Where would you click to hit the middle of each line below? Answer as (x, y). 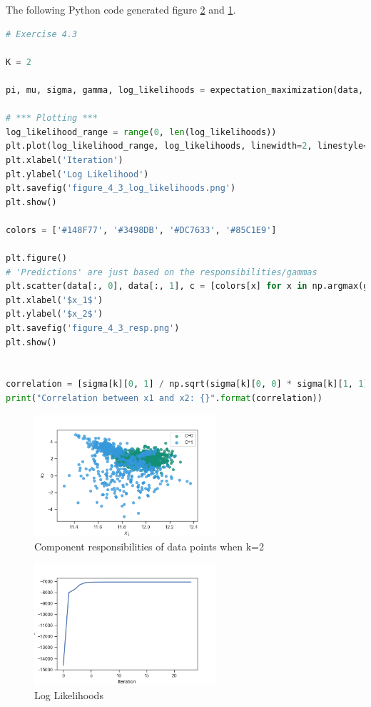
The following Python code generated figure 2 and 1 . (121, 9)
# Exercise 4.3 (42, 34)
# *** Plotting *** (52, 118)
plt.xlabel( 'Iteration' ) (65, 160)
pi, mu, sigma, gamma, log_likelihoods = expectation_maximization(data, (185, 90)
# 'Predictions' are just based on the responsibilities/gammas (162, 272)
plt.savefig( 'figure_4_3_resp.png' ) (93, 328)
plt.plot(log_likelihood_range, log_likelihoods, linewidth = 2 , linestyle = (187, 146)
